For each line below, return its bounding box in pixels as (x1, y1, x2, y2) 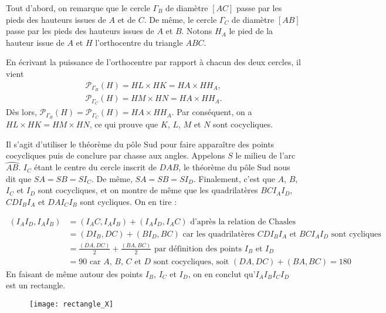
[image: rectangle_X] (29, 300, 114, 309)
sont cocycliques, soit (153, 257, 229, 266)
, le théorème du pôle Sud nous (178, 161, 290, 173)
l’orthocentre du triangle (95, 36, 183, 48)
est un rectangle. (6, 279, 66, 291)
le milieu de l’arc (235, 149, 296, 161)
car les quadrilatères (182, 230, 255, 238)
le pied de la (229, 25, 273, 37)
